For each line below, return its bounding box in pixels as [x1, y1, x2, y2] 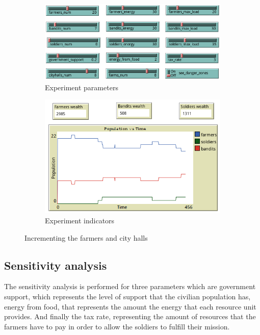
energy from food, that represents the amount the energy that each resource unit [4, 301, 256, 312]
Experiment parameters [45, 82, 118, 92]
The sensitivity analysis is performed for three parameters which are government [4, 281, 256, 292]
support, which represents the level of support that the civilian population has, [4, 291, 251, 302]
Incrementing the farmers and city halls [24, 232, 148, 243]
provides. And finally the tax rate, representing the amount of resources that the [4, 311, 256, 322]
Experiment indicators [45, 215, 115, 226]
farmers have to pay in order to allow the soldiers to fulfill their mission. [4, 321, 230, 331]
